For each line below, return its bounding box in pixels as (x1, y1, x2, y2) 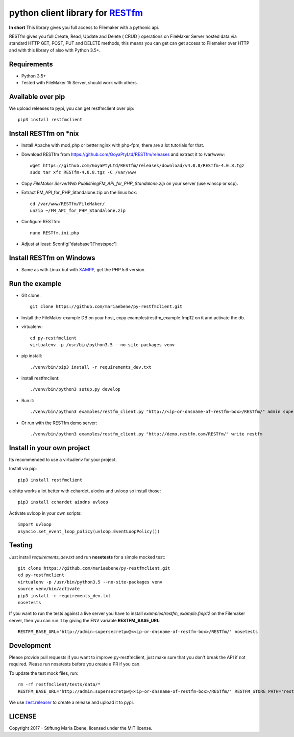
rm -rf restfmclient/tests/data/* (18, 682, 100, 687)
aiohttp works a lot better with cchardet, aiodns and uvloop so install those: (9, 488, 161, 494)
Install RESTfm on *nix (9, 129, 79, 138)
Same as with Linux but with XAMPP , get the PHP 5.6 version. (21, 267, 146, 273)
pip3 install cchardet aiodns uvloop (18, 499, 109, 505)
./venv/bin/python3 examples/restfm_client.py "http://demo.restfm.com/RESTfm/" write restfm (30, 432, 263, 437)
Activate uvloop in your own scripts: (9, 510, 82, 516)
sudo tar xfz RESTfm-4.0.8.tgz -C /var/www (30, 170, 136, 175)
